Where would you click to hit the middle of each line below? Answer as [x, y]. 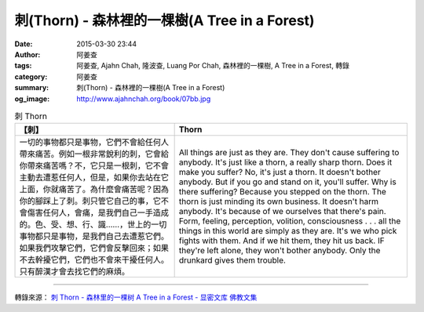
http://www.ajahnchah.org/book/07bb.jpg [144, 99]
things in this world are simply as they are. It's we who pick [288, 231]
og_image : [32, 99]
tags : [23, 66]
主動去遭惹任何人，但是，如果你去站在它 [94, 178]
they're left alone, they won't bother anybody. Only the [280, 251]
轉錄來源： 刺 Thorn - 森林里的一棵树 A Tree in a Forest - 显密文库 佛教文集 [136, 297]
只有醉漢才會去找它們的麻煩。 [74, 272]
